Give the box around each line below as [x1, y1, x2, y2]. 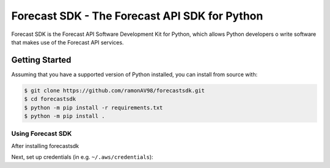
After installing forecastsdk [11, 142, 79, 149]
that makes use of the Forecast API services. [11, 38, 124, 46]
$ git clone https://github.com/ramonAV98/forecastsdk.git [24, 87, 205, 94]
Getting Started [11, 55, 71, 65]
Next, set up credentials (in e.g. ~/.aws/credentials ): [11, 153, 153, 161]
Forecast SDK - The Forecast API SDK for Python [11, 9, 263, 23]
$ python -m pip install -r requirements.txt [24, 104, 163, 111]
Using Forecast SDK [11, 130, 72, 138]
